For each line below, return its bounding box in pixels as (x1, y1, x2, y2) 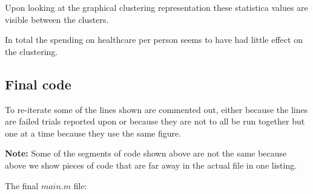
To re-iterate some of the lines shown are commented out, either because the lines (5, 103, 308, 115)
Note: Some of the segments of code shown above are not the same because (5, 147, 287, 160)
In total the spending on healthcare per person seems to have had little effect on (5, 33, 303, 46)
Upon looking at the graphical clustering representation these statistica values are (5, 1, 308, 13)
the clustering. (5, 45, 58, 57)
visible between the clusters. (5, 13, 109, 25)
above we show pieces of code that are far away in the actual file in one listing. (5, 158, 297, 171)
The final (5, 179, 39, 192)
